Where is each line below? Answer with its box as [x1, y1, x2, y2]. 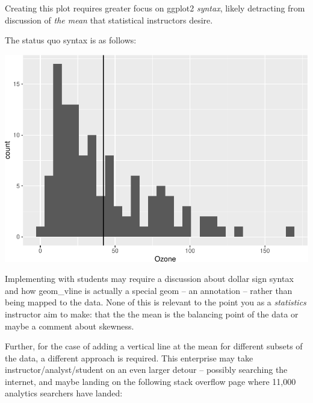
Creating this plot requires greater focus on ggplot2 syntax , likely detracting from [5, 2, 305, 14]
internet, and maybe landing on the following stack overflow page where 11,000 [5, 375, 296, 387]
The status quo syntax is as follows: [5, 34, 137, 46]
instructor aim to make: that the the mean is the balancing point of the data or [5, 307, 299, 320]
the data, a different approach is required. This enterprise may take [5, 351, 253, 364]
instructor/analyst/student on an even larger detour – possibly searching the [5, 363, 288, 376]
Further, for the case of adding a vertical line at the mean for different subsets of [5, 340, 303, 352]
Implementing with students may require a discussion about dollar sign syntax [5, 272, 294, 285]
